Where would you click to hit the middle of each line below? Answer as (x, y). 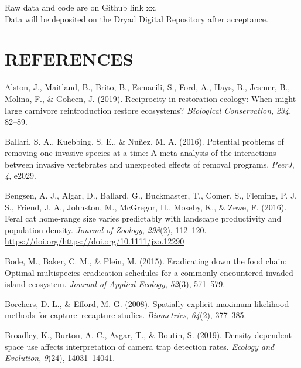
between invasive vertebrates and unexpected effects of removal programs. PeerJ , (150, 164)
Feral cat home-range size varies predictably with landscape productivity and (143, 218)
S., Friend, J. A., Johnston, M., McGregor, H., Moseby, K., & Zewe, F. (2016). (146, 207)
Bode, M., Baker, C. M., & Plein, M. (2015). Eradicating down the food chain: (146, 261)
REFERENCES (69, 59)
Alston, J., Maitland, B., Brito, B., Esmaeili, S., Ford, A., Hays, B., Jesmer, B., (148, 87)
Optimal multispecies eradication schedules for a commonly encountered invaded (149, 272)
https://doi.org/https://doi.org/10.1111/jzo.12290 (95, 241)
